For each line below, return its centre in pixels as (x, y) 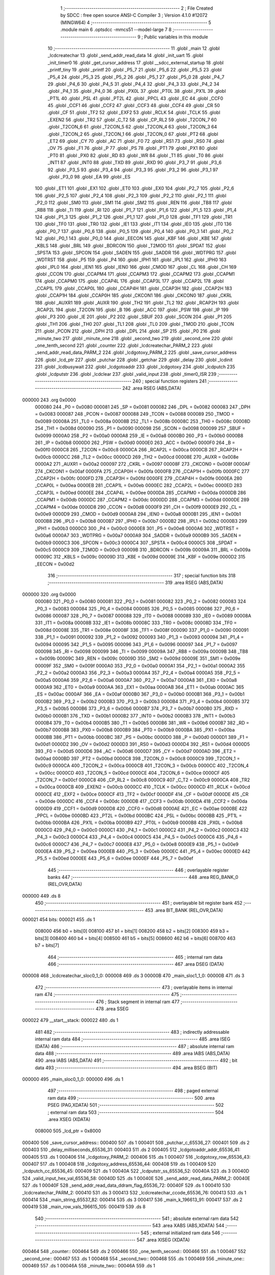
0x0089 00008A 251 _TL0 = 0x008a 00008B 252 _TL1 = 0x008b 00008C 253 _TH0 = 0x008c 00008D (143, 421)
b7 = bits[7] (47, 946)
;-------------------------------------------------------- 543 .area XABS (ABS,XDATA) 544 (130, 1226)
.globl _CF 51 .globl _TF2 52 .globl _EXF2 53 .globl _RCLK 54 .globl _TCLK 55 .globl (134, 113)
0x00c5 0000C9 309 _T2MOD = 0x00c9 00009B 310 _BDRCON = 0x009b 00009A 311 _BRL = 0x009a (143, 550)
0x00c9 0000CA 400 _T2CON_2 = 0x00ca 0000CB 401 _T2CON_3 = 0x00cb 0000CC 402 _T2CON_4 (142, 766)
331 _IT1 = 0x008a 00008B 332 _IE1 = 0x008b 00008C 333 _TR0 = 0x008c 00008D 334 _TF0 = (136, 623)
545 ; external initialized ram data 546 (181, 1233)
